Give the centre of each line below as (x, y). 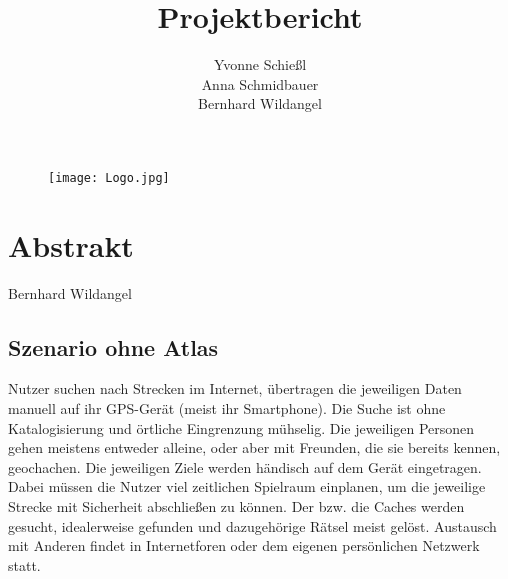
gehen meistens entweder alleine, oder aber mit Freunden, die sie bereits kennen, (254, 447)
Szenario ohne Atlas (113, 346)
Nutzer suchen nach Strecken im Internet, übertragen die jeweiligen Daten (235, 388)
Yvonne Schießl (260, 64)
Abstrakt (71, 244)
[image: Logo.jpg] (109, 177)
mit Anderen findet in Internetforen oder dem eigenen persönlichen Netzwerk (244, 545)
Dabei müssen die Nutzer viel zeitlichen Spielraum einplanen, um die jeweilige (247, 486)
